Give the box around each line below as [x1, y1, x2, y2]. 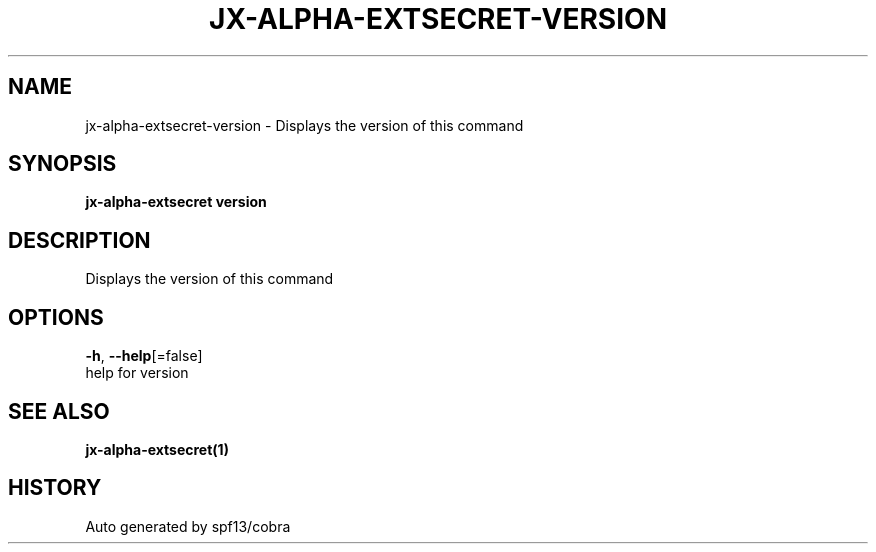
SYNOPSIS [8, 151, 117, 177]
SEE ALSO [8, 398, 110, 424]
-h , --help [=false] [85, 347, 203, 365]
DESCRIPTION [8, 227, 151, 253]
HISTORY [8, 475, 102, 501]
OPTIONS [8, 304, 104, 330]
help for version [85, 364, 189, 382]
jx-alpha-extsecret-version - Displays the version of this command [85, 116, 524, 134]
